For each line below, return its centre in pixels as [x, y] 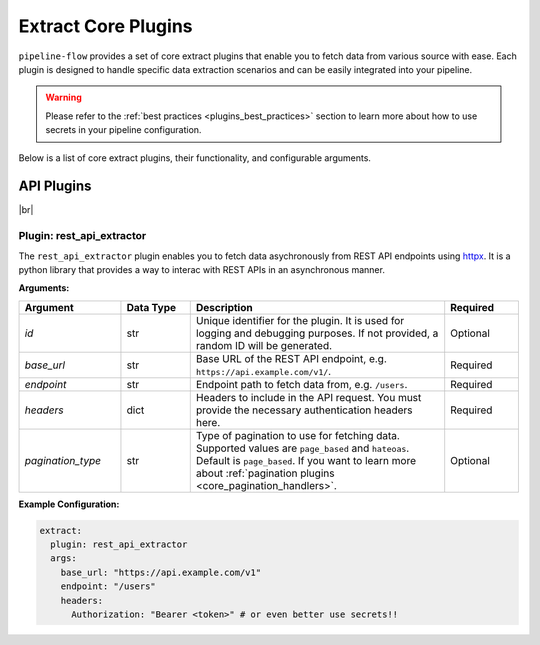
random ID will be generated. [264, 345]
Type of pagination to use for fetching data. [297, 435]
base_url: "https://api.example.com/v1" [161, 572]
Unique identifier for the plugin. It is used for [300, 320]
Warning [63, 97]
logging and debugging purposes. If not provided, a [317, 333]
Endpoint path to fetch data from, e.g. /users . [301, 384]
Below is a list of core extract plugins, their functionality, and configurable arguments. [195, 157]
